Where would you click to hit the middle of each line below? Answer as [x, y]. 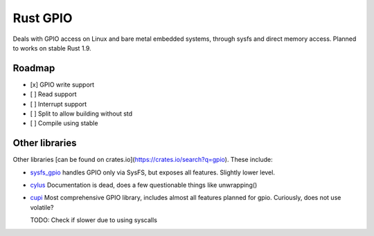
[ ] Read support [53, 94]
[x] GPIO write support [62, 84]
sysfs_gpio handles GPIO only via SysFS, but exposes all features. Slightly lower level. [152, 172]
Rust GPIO [43, 18]
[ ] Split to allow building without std [81, 114]
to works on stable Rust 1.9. [52, 48]
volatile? [42, 207]
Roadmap [34, 68]
